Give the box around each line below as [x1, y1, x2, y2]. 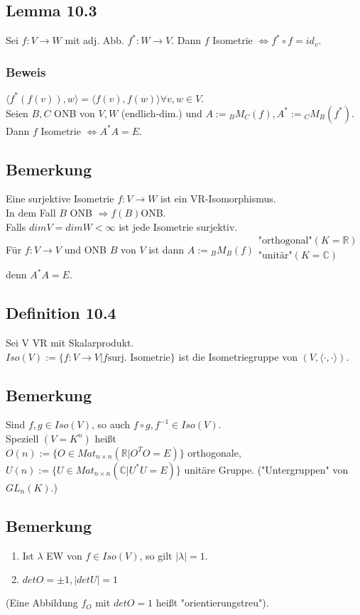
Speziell [6, 430, 39, 445]
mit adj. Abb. [65, 33, 124, 48]
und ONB [64, 241, 107, 256]
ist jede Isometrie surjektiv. [119, 219, 238, 234]
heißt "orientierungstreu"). [156, 595, 269, 610]
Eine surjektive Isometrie [6, 191, 114, 206]
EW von [46, 548, 82, 562]
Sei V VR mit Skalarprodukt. [6, 334, 134, 349]
